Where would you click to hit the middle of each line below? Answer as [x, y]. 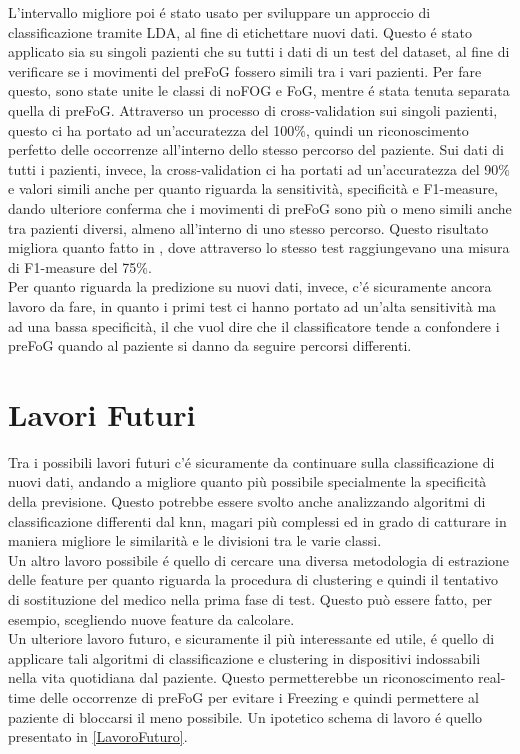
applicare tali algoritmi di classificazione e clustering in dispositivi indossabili [244, 657]
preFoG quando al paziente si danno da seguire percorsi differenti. [210, 345]
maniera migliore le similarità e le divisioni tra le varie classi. [195, 540]
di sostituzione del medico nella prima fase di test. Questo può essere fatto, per [250, 598]
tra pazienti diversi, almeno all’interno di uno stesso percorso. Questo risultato [248, 227]
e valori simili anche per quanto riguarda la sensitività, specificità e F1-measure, [253, 188]
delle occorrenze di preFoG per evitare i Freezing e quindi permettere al [259, 696]
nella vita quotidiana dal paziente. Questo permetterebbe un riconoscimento [241, 677]
